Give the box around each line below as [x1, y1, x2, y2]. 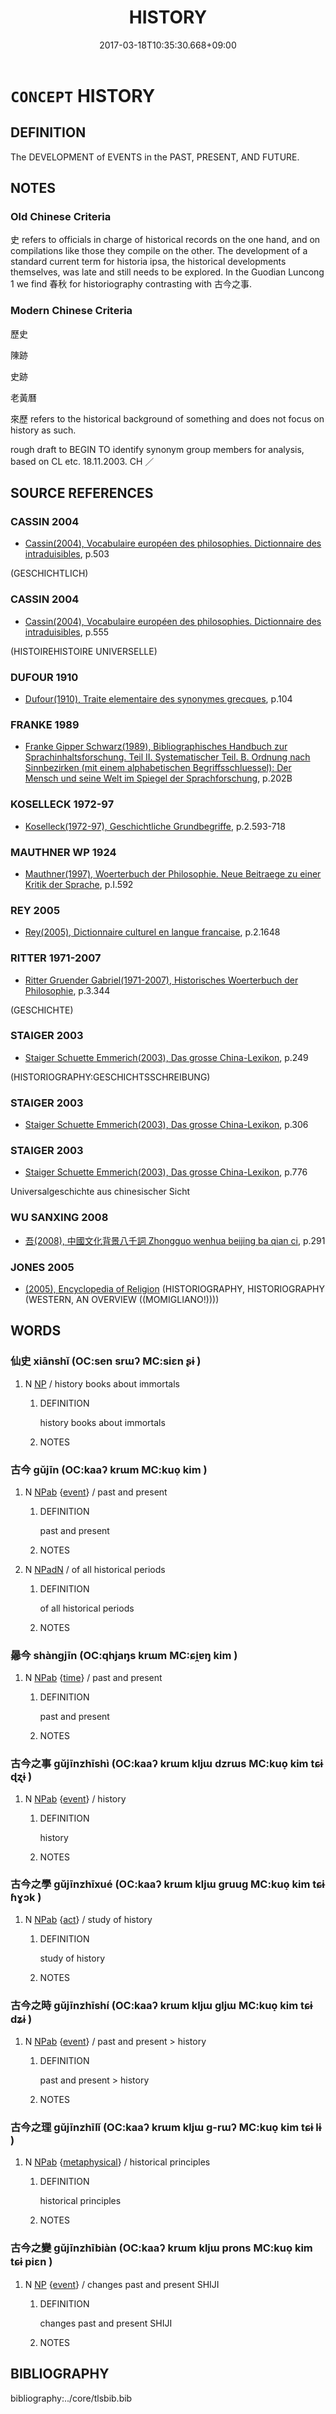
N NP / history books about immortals [24, 1377, 180, 1390]
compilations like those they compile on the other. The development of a [10, 245, 308, 257]
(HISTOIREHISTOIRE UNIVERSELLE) [10, 645, 158, 657]
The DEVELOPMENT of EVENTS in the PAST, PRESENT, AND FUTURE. [10, 151, 300, 163]
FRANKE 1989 [10, 717, 80, 731]
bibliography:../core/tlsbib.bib [10, 2392, 133, 2404]
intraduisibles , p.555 [24, 626, 110, 638]
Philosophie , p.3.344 [24, 984, 111, 996]
